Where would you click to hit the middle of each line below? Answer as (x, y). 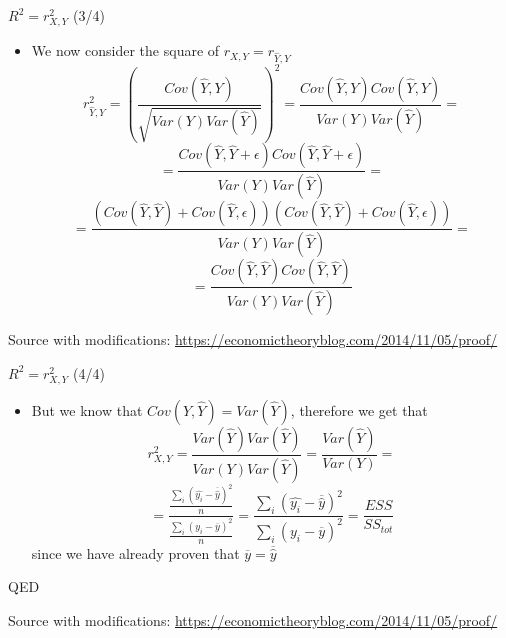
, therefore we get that (359, 409)
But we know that (87, 409)
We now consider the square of (125, 50)
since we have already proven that (135, 552)
